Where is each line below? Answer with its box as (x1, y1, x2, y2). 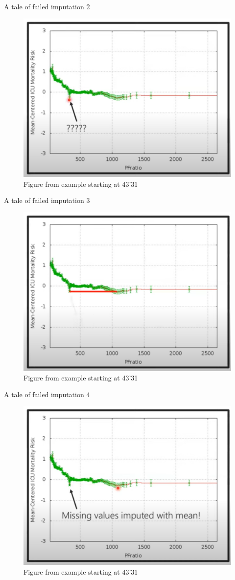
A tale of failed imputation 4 (4, 389, 90, 399)
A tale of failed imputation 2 (4, 1, 90, 11)
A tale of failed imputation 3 (4, 195, 90, 205)
